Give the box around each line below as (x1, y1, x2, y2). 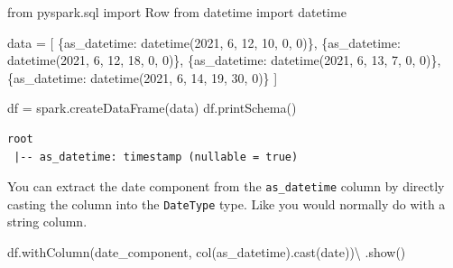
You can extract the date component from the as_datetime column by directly (7, 177, 445, 196)
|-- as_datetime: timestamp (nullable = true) (14, 150, 299, 163)
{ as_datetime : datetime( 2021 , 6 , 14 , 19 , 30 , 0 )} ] (7, 68, 278, 87)
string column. (7, 212, 88, 231)
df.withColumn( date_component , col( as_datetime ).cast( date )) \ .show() (7, 243, 406, 262)
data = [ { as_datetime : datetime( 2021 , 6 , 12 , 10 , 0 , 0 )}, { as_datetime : (7, 32, 401, 51)
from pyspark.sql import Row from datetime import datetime (7, 3, 347, 21)
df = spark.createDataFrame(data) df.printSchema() (7, 98, 297, 117)
